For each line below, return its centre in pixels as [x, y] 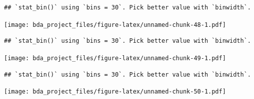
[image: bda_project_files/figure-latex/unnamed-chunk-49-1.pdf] [115, 58]
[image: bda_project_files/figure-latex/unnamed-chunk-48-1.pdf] [115, 25]
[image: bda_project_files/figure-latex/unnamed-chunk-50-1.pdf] [115, 92]
